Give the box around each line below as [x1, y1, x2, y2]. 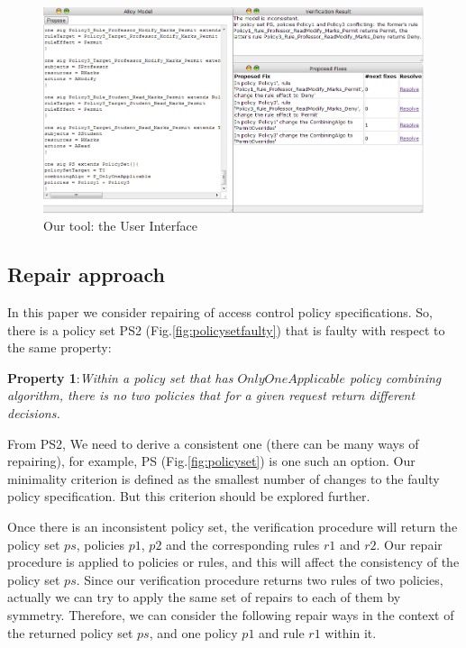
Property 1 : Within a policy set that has [7, 368, 233, 387]
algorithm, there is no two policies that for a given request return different [7, 386, 416, 405]
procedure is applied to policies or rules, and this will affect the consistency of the [7, 552, 460, 571]
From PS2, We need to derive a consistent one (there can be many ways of [7, 434, 419, 452]
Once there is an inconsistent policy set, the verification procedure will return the [7, 516, 458, 535]
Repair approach [7, 260, 165, 288]
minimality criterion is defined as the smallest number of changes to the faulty [7, 469, 440, 488]
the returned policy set [7, 623, 133, 642]
